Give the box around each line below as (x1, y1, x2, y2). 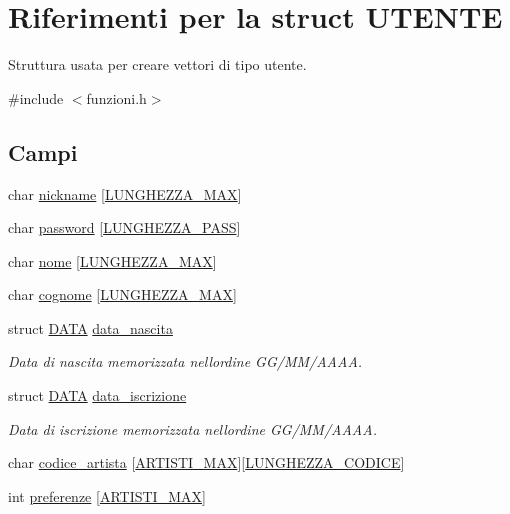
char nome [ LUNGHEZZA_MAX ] (8, 250, 217, 271)
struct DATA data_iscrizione (8, 385, 187, 406)
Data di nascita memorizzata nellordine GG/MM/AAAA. (8, 351, 363, 372)
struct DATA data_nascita (8, 317, 173, 338)
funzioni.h (86, 87, 147, 108)
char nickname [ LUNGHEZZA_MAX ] (8, 183, 242, 204)
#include (8, 87, 64, 108)
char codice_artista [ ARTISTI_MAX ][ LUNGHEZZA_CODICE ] (8, 452, 405, 473)
